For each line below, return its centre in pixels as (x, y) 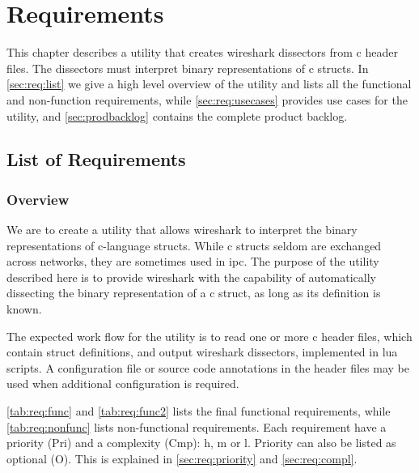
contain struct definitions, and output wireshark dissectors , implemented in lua (202, 352)
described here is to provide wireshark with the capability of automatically (192, 277)
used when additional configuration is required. (123, 384)
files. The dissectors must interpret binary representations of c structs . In (188, 68)
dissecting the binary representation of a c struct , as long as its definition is (194, 293)
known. (24, 309)
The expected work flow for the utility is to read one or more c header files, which (209, 336)
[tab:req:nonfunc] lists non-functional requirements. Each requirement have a (197, 426)
